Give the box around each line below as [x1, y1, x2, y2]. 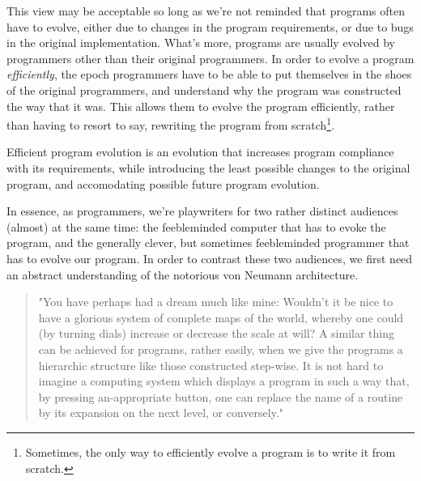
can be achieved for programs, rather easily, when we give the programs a [38, 340, 403, 357]
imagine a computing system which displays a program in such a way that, [38, 372, 410, 389]
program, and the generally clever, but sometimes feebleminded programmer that [6, 234, 410, 251]
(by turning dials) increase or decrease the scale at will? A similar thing [38, 325, 395, 342]
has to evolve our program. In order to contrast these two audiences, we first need [6, 249, 413, 266]
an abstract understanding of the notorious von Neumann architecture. [6, 266, 359, 283]
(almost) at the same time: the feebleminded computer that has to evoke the [6, 218, 386, 235]
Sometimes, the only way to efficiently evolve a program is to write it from [25, 443, 396, 460]
